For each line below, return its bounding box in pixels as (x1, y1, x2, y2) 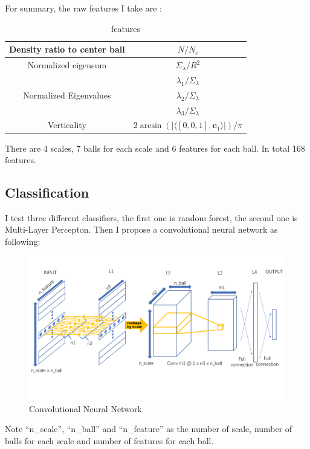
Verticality (47, 118, 86, 131)
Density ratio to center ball (9, 43, 125, 56)
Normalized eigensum (27, 59, 107, 71)
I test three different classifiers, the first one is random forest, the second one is (5, 211, 298, 224)
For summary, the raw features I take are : (5, 2, 162, 14)
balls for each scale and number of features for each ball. (5, 434, 214, 447)
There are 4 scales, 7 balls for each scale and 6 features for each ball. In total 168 (5, 141, 305, 154)
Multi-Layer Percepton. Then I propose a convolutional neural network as (5, 223, 278, 236)
